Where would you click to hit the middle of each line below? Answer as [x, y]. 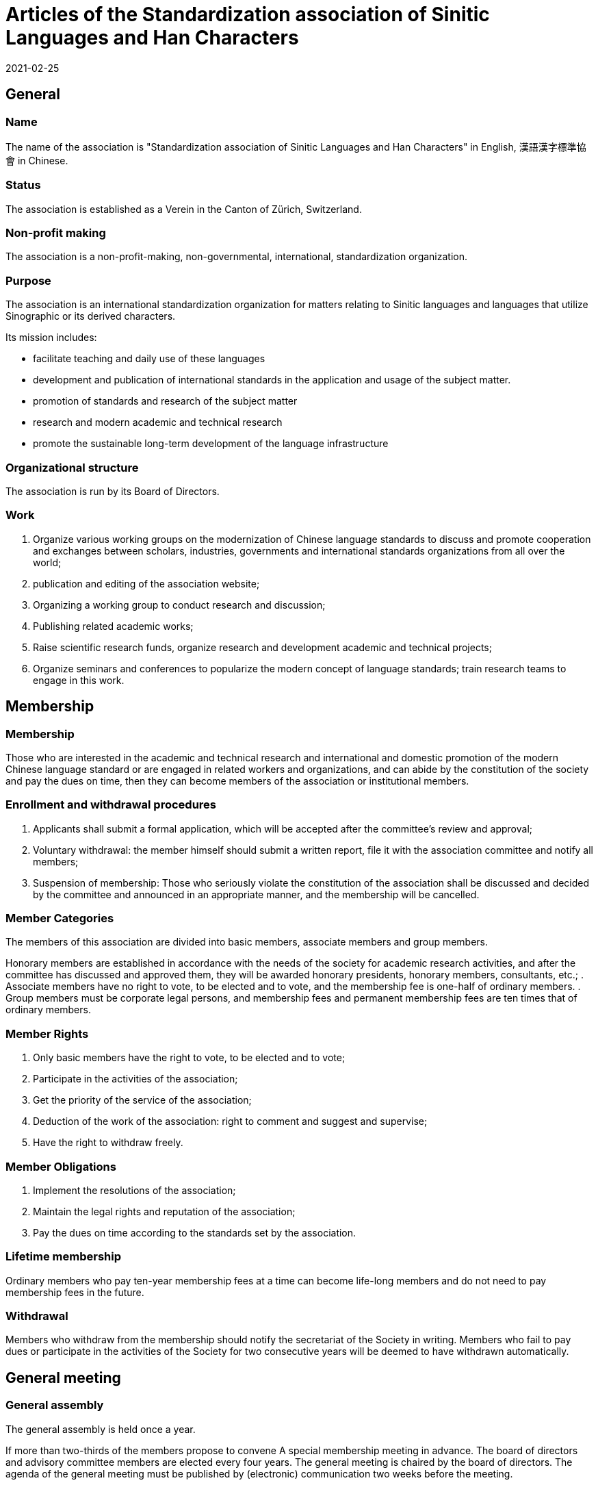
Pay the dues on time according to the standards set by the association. [195, 1232]
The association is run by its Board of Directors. [113, 491]
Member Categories [60, 918]
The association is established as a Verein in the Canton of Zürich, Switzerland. [184, 209]
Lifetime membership [63, 1257]
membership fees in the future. [75, 1292]
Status [23, 185]
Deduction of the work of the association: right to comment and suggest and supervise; [230, 1121]
